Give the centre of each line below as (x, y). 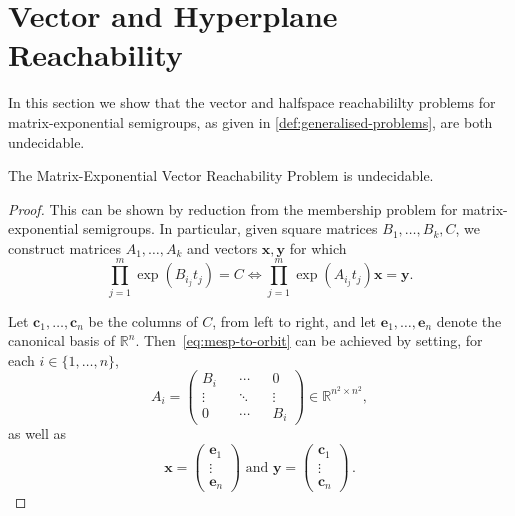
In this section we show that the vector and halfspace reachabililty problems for (252, 102)
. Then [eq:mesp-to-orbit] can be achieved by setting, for (309, 340)
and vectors (222, 247)
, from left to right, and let (294, 320)
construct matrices (64, 247)
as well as (37, 433)
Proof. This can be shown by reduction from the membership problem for (233, 208)
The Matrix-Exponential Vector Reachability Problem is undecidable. (221, 175)
